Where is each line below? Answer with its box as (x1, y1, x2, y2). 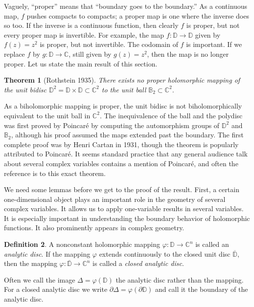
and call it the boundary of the (155, 284, 248, 294)
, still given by (69, 48, 112, 59)
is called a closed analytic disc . (92, 258, 184, 268)
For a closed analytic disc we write (4, 284, 108, 294)
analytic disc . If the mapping (4, 248, 91, 259)
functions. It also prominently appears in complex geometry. (4, 222, 185, 233)
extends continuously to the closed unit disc (99, 248, 231, 259)
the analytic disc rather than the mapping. (115, 274, 244, 285)
